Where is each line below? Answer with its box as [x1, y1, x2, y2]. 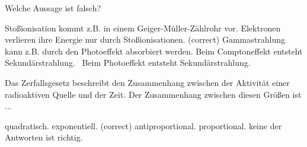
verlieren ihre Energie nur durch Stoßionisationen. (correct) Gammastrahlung [5, 33, 285, 46]
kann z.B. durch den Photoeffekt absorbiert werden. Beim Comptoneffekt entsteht [5, 44, 303, 57]
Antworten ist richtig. [5, 131, 83, 143]
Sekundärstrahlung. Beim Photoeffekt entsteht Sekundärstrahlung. [5, 56, 251, 69]
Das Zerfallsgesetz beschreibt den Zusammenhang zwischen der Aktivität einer [5, 76, 290, 88]
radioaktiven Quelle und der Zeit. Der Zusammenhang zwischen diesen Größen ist [5, 88, 302, 100]
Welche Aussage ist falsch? [5, 2, 101, 14]
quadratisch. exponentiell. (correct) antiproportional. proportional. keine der [5, 119, 282, 132]
